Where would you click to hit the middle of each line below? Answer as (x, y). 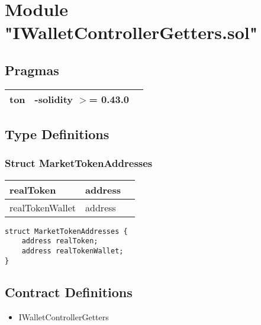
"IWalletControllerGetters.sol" (131, 32)
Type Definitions (57, 134)
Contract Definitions (69, 292)
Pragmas (32, 70)
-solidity (54, 99)
